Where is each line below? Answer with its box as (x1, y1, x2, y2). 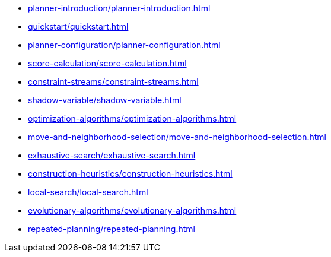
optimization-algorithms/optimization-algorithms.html (28, 113, 237, 123)
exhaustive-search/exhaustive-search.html (28, 150, 196, 160)
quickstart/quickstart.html (28, 21, 129, 31)
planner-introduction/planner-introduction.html (28, 3, 211, 13)
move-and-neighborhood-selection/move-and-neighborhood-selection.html (28, 132, 326, 142)
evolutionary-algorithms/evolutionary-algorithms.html (28, 205, 237, 215)
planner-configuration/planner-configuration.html (28, 40, 221, 50)
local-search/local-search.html (28, 187, 148, 197)
